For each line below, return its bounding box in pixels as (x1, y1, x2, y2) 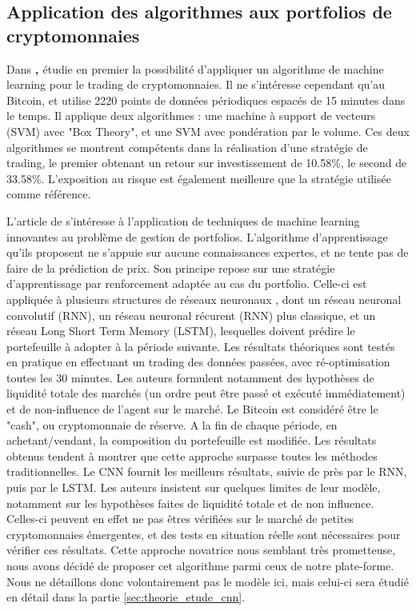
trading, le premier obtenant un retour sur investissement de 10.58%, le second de (6, 154, 407, 171)
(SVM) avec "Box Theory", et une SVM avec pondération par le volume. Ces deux (6, 122, 410, 139)
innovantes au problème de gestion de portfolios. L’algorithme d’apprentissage (6, 228, 388, 245)
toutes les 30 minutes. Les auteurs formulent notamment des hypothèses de (6, 369, 374, 385)
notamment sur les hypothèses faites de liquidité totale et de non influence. (6, 494, 374, 511)
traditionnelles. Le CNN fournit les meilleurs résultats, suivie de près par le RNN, (6, 463, 407, 480)
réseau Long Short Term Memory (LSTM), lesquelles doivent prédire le (6, 322, 355, 339)
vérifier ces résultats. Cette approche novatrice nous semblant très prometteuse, (6, 541, 396, 558)
